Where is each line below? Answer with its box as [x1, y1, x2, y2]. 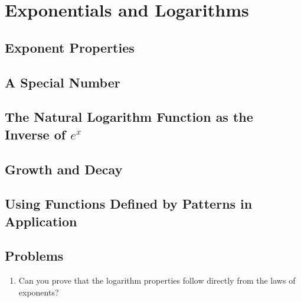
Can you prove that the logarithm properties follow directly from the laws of [18, 274, 296, 287]
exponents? [18, 285, 59, 298]
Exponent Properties [5, 38, 135, 56]
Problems [5, 246, 64, 265]
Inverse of [5, 125, 66, 143]
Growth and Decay [5, 160, 123, 178]
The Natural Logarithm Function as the [5, 108, 253, 126]
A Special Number [5, 73, 120, 91]
